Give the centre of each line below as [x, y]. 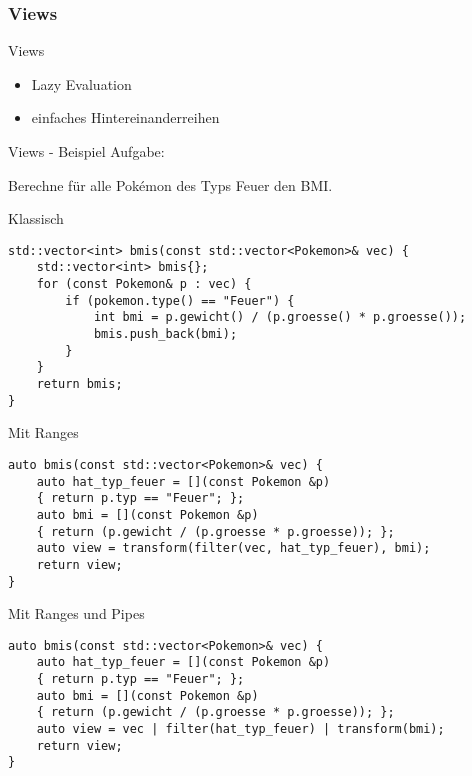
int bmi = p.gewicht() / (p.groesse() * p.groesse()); [280, 317]
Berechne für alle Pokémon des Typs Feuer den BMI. [170, 184]
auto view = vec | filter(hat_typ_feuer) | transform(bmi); [240, 729]
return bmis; [79, 384]
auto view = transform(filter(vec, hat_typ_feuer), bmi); [233, 548]
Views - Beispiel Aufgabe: [86, 151]
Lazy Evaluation [81, 83]
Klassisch [36, 218]
